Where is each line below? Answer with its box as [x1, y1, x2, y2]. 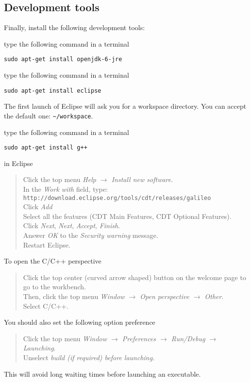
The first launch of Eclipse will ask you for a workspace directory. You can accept [4, 101, 247, 111]
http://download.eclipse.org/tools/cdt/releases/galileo [23, 194, 211, 201]
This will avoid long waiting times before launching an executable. [4, 368, 201, 379]
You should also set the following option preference [4, 317, 155, 327]
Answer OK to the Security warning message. [23, 230, 158, 240]
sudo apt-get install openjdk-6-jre [4, 56, 122, 63]
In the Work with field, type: [23, 183, 108, 194]
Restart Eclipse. [23, 239, 70, 249]
